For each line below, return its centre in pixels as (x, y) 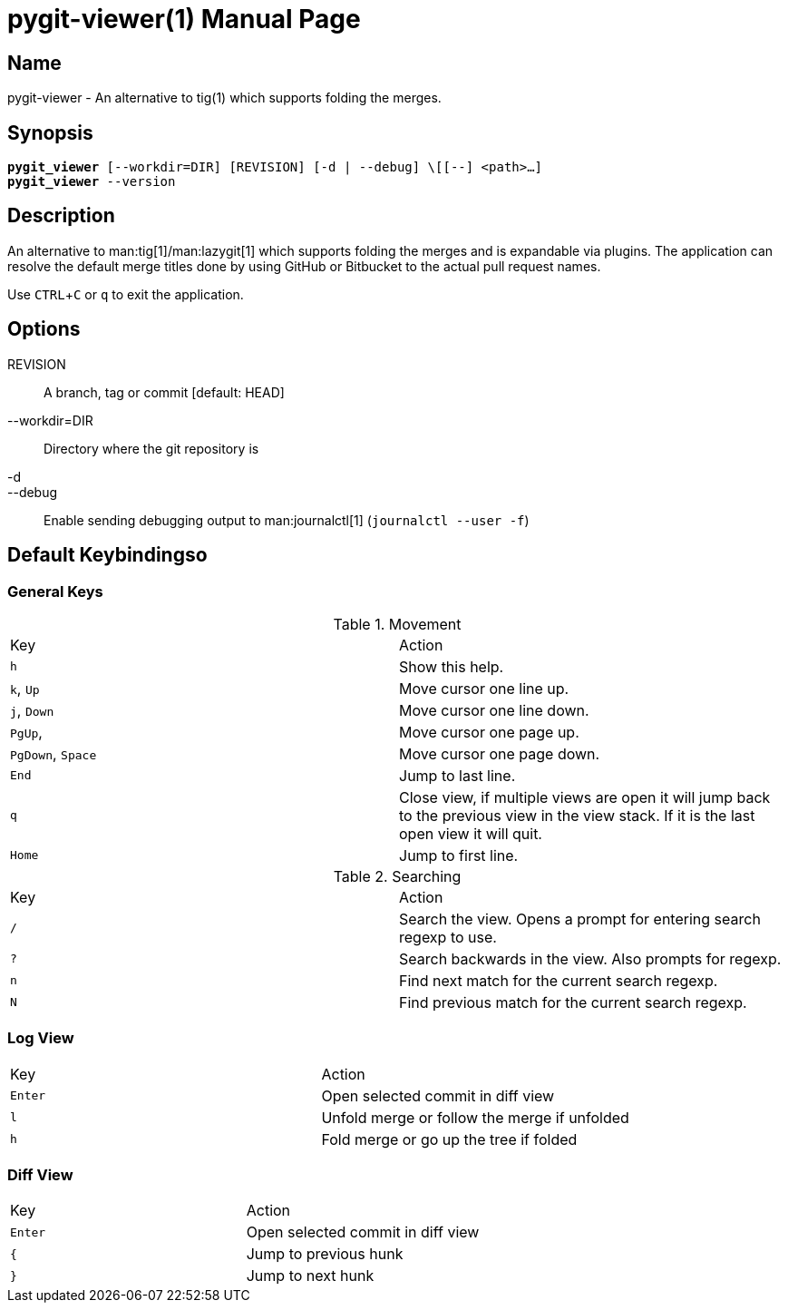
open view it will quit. (471, 833)
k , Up (25, 688)
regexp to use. (448, 937)
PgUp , (26, 732)
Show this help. (452, 666)
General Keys (55, 591)
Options (44, 329)
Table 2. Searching (397, 876)
